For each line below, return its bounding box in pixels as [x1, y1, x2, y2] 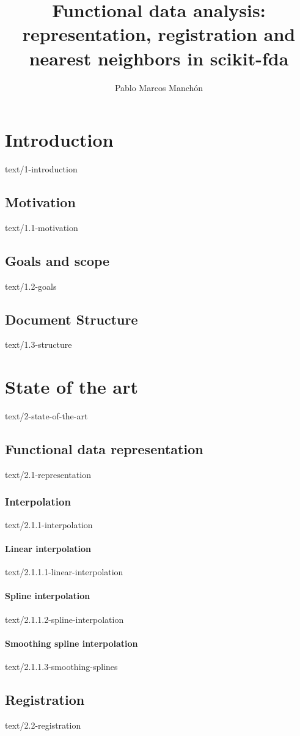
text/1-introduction [5, 163, 78, 175]
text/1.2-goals [5, 279, 57, 292]
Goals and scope [5, 251, 110, 270]
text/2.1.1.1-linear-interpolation [5, 565, 123, 578]
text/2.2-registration [5, 718, 81, 731]
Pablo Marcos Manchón [114, 81, 203, 94]
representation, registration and [22, 21, 296, 46]
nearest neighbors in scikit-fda [29, 45, 289, 70]
